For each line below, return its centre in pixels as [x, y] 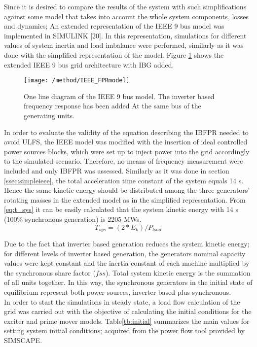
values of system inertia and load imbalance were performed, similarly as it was [124, 45]
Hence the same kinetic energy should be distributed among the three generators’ [127, 190]
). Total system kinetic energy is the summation [178, 272]
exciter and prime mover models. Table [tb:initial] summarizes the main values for [127, 321]
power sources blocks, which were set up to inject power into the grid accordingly [127, 151]
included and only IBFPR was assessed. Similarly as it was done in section [117, 170]
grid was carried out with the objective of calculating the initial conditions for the [128, 311]
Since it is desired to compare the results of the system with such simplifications [125, 6]
